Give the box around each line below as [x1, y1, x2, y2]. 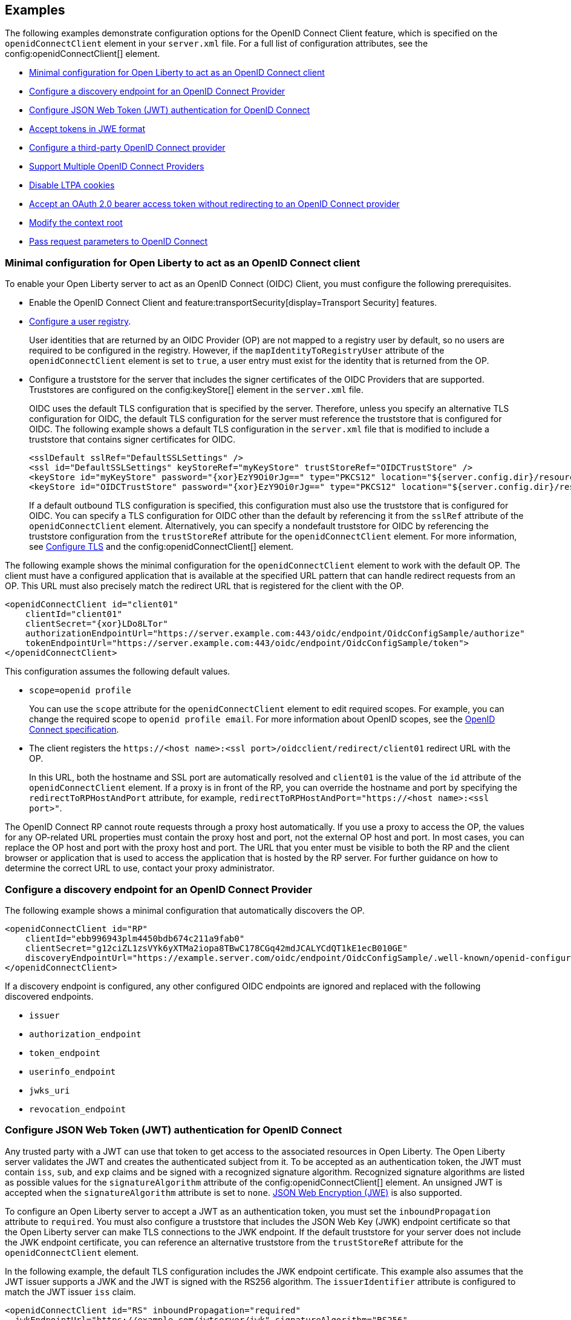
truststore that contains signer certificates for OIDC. [29, 434, 236, 445]
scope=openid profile [29, 685, 131, 696]
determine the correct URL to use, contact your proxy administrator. [5, 863, 275, 874]
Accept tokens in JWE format [29, 124, 145, 134]
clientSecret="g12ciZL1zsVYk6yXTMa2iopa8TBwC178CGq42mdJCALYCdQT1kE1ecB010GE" [25, 943, 408, 953]
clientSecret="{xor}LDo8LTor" [25, 619, 168, 629]
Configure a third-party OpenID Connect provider [29, 142, 226, 153]
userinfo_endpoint [29, 1066, 116, 1077]
